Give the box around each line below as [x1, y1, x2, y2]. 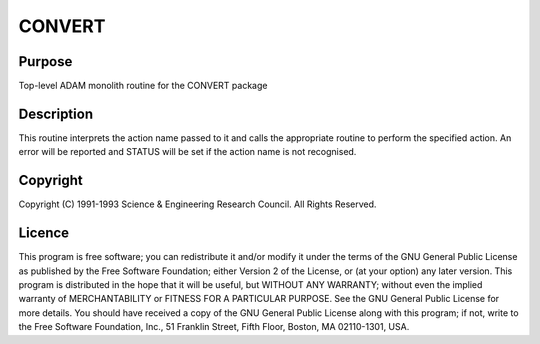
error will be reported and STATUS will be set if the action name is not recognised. [18, 146, 357, 158]
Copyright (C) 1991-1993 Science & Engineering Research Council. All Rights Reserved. [18, 198, 377, 210]
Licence [18, 225, 70, 242]
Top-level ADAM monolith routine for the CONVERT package [18, 80, 268, 92]
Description [18, 105, 94, 122]
